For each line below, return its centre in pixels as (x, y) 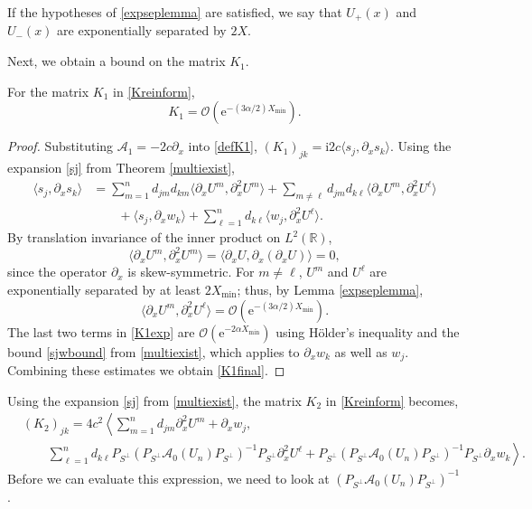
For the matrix (48, 91)
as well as (361, 351)
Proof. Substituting (61, 146)
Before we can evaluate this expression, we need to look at (168, 478)
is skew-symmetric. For (191, 272)
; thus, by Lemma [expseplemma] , (330, 289)
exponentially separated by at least (104, 289)
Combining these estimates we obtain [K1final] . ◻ (146, 370)
